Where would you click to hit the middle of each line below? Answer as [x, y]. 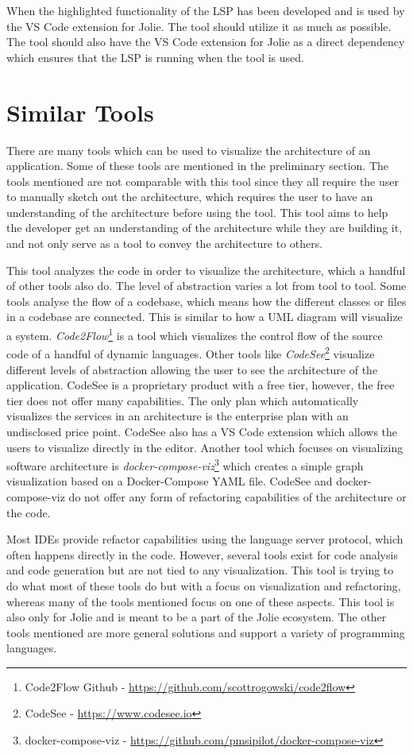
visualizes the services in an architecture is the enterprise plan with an [178, 416]
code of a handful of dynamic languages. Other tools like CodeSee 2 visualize [191, 352]
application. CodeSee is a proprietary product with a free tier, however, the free [201, 385]
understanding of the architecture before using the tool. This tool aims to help [197, 212]
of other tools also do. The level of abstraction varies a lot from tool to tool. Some [206, 286]
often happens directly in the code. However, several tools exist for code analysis [202, 554]
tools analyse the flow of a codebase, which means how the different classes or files [206, 301]
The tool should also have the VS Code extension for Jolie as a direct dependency [206, 42]
